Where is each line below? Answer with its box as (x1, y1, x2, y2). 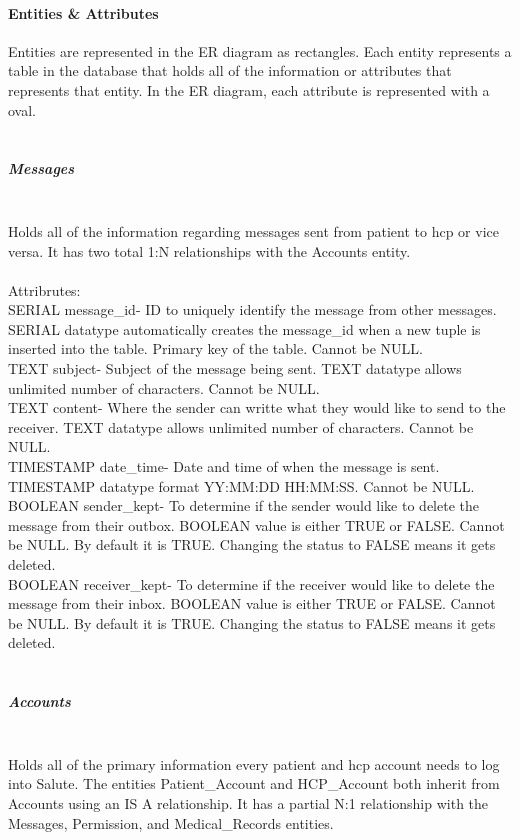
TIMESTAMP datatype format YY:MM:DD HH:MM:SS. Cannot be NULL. (8, 475, 475, 496)
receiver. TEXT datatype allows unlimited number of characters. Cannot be (8, 416, 474, 437)
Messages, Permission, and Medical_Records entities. (8, 812, 334, 833)
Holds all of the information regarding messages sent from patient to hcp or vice (8, 220, 499, 241)
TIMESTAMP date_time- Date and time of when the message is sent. (8, 456, 440, 477)
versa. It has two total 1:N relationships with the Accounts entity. (8, 240, 411, 261)
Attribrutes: (8, 279, 81, 300)
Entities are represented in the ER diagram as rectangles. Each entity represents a (8, 40, 512, 61)
